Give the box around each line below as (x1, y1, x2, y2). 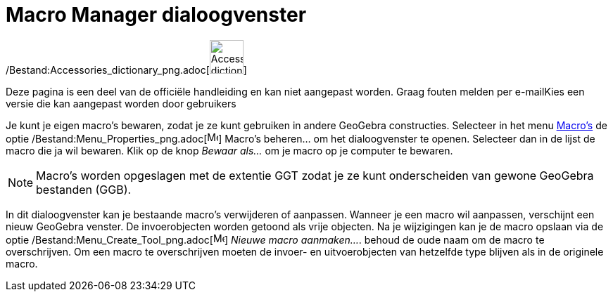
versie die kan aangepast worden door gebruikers (6, 97, 236, 110)
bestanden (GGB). (36, 182, 132, 197)
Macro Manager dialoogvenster (6, 3, 307, 27)
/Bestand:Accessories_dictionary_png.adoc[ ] (6, 63, 247, 76)
